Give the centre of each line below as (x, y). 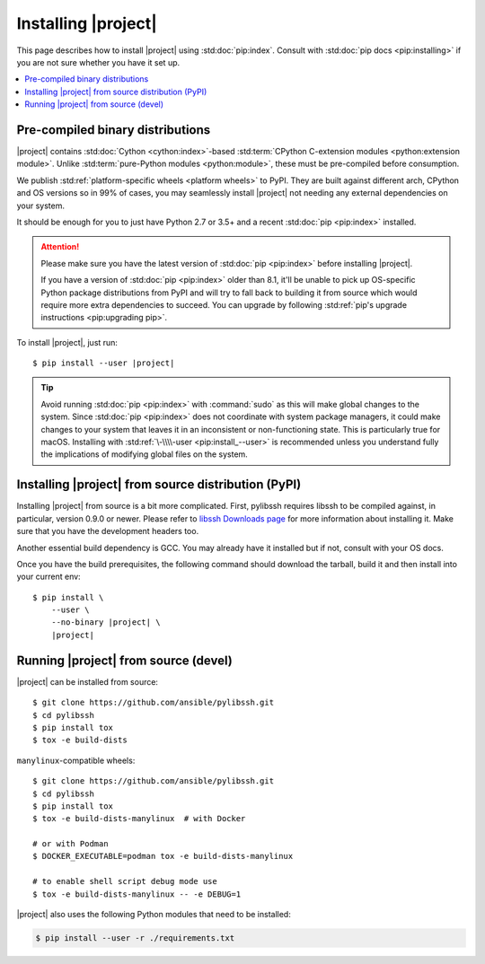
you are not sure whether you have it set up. (98, 62)
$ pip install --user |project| (104, 363)
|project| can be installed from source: (88, 681)
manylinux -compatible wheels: (76, 760)
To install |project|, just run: (67, 342)
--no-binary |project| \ (106, 622)
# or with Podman (71, 844)
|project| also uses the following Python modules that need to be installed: (154, 915)
